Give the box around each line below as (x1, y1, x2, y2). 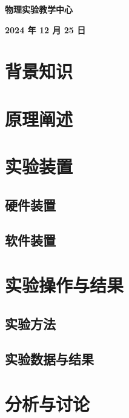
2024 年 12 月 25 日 (5, 23, 86, 36)
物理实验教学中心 (5, 3, 73, 15)
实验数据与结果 (5, 350, 94, 368)
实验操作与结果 (5, 273, 124, 297)
